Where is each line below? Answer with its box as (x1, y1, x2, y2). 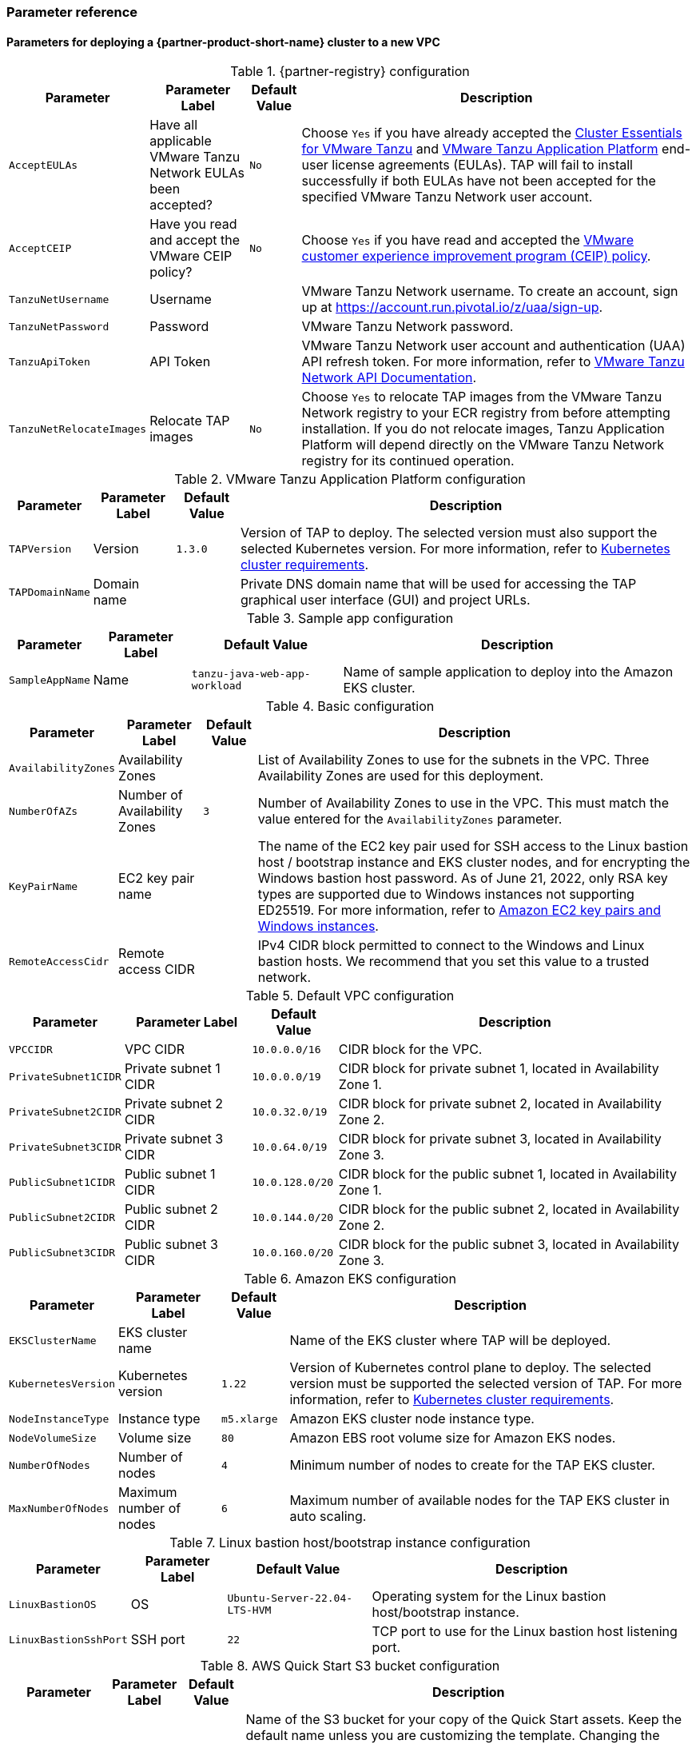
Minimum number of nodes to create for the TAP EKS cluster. (289, 1457, 655, 1474)
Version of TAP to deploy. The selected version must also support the (240, 525, 658, 541)
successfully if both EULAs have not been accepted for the (301, 173, 656, 190)
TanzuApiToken (9, 355, 90, 368)
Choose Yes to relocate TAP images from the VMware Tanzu (301, 389, 662, 405)
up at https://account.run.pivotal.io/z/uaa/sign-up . (301, 299, 603, 316)
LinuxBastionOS (9, 1598, 97, 1610)
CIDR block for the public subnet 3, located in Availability (338, 1236, 679, 1253)
